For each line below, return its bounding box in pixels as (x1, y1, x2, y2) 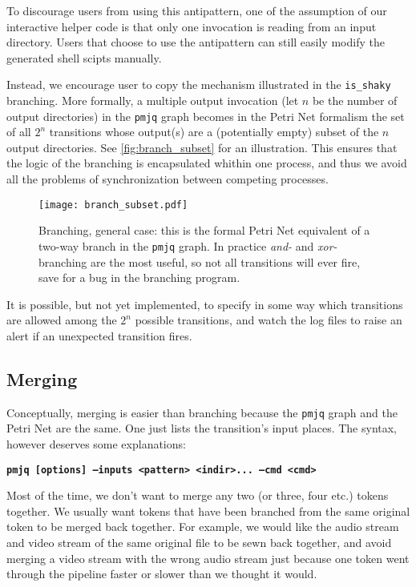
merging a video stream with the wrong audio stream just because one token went (6, 549, 410, 566)
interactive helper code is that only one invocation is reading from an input (6, 18, 377, 34)
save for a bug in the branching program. (38, 269, 240, 286)
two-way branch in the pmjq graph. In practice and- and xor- (38, 237, 337, 254)
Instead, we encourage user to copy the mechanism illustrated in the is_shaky (6, 76, 391, 93)
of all (6, 123, 31, 140)
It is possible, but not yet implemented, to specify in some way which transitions (6, 296, 403, 312)
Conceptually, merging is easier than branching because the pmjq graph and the (6, 404, 398, 420)
